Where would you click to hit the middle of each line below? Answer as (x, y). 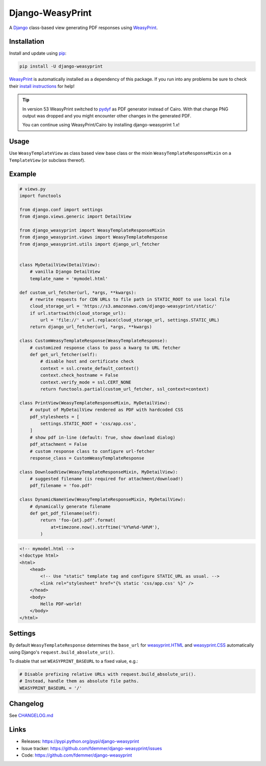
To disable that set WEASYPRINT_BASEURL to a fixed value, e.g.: (73, 661)
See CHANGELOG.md (31, 716)
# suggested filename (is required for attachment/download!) (106, 479)
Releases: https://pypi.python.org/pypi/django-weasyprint (80, 741)
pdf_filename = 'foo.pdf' (61, 486)
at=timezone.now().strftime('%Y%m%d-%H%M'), (105, 527)
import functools (40, 196)
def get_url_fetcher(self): (64, 355)
